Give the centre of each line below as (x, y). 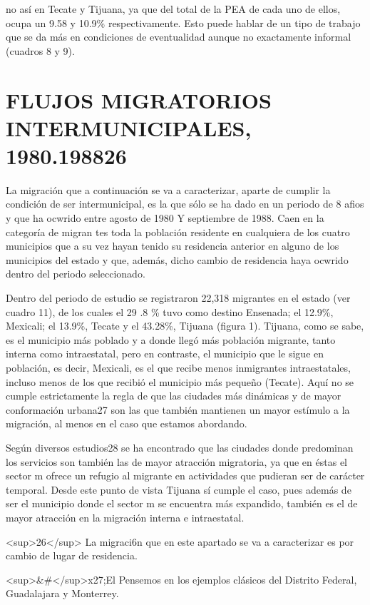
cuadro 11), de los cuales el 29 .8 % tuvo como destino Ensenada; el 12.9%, (170, 311)
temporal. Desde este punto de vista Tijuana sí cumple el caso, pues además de (179, 489)
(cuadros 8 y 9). (40, 50)
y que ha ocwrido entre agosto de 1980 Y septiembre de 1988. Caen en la (165, 218)
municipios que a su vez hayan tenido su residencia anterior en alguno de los (173, 246)
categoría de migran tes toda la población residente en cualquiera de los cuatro (178, 232)
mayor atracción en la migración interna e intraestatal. (125, 517)
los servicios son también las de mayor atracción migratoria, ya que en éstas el (176, 461)
